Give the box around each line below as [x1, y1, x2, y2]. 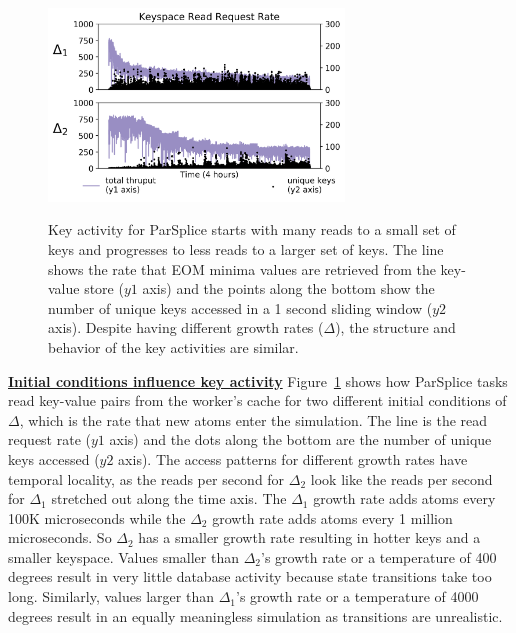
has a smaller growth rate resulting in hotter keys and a [138, 527, 481, 548]
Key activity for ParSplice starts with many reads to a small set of [48, 219, 456, 240]
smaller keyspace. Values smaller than [8, 546, 239, 567]
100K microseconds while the [8, 507, 186, 528]
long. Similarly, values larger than [8, 586, 214, 607]
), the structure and [335, 317, 456, 338]
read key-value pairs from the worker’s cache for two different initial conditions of [8, 390, 507, 411]
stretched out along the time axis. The [51, 488, 287, 509]
